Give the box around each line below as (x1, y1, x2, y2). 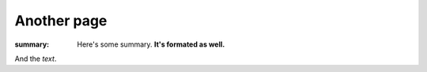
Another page (14, 12, 108, 29)
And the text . (14, 54, 57, 63)
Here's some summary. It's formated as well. (77, 40, 225, 49)
